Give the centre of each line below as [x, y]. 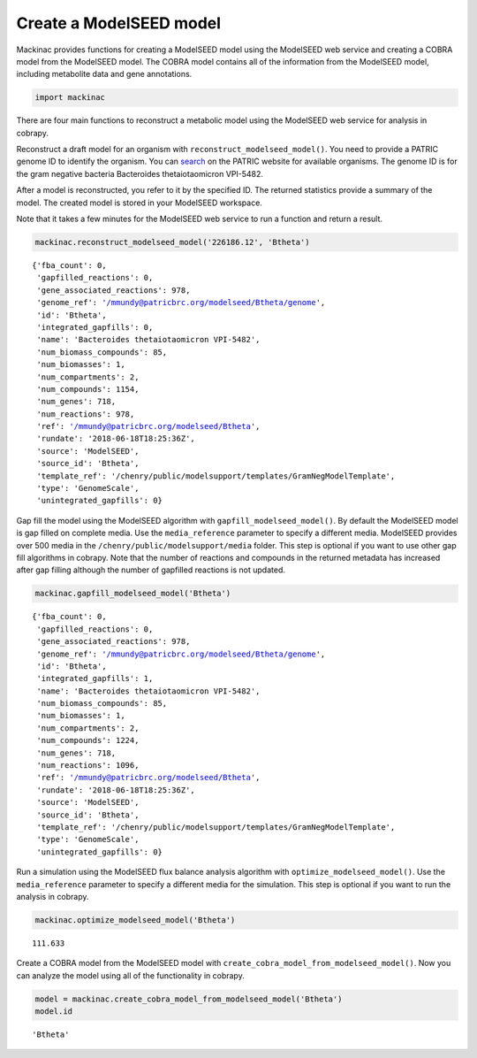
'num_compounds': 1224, [88, 740]
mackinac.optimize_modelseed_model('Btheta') [135, 920]
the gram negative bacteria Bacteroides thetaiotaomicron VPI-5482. [140, 173]
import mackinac [70, 98]
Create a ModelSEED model [118, 23]
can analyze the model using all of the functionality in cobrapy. [130, 975]
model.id [54, 1012]
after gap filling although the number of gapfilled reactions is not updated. [151, 570]
